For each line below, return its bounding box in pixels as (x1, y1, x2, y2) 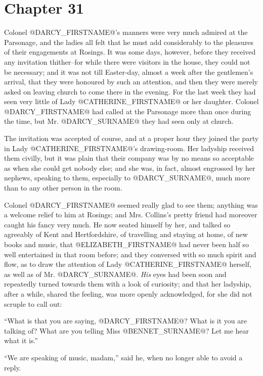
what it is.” (4, 335, 38, 346)
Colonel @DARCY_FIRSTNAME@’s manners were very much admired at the (4, 27, 248, 37)
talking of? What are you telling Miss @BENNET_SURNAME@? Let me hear (4, 325, 249, 336)
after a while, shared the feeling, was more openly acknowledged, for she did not (4, 288, 252, 299)
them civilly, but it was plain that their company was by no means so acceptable (4, 153, 254, 163)
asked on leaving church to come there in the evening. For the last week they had (4, 86, 256, 97)
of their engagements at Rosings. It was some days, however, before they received (4, 46, 256, 57)
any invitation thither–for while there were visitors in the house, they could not (4, 56, 250, 67)
